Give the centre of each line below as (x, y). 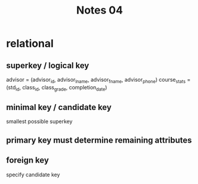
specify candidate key (33, 175)
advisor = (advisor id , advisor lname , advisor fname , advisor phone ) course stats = (98, 80)
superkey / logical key (48, 65)
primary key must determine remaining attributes (99, 140)
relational (30, 43)
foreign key (28, 160)
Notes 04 (100, 10)
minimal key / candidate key (59, 107)
